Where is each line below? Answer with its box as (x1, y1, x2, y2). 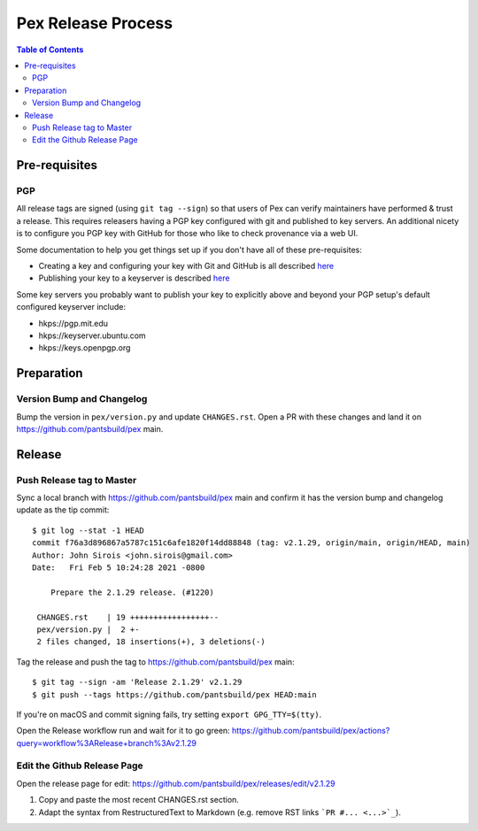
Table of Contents (16, 44, 84, 55)
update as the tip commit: (16, 504, 110, 515)
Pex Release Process (16, 13, 173, 33)
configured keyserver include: (16, 302, 127, 312)
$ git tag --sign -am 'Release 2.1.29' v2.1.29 (32, 677, 243, 688)
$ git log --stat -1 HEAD (32, 525, 145, 535)
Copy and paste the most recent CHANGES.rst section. (38, 795, 239, 805)
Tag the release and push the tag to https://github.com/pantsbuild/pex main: (16, 656, 296, 667)
